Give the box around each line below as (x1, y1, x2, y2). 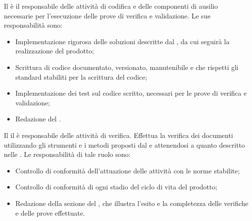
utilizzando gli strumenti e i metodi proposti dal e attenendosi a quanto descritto (4, 139, 245, 150)
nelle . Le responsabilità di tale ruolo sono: (4, 149, 131, 159)
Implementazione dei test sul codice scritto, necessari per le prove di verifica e (15, 88, 247, 98)
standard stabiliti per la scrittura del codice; (15, 71, 147, 82)
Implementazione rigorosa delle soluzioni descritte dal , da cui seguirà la (15, 36, 230, 46)
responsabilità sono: (4, 20, 63, 30)
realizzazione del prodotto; (15, 46, 94, 56)
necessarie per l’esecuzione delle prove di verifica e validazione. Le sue (4, 10, 211, 20)
